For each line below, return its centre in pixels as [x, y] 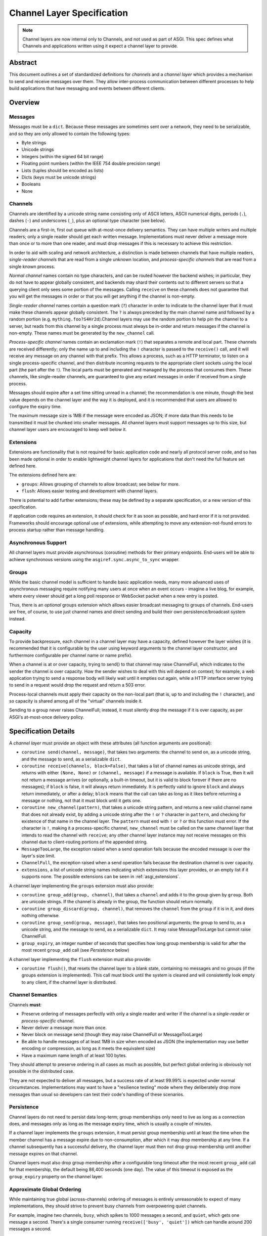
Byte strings [34, 142]
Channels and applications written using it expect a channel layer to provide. [100, 46]
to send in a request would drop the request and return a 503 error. [77, 685]
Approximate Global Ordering [45, 1189]
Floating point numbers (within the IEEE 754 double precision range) [91, 164]
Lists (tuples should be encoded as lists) [63, 170]
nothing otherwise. [41, 916]
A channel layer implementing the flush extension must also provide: [80, 959]
